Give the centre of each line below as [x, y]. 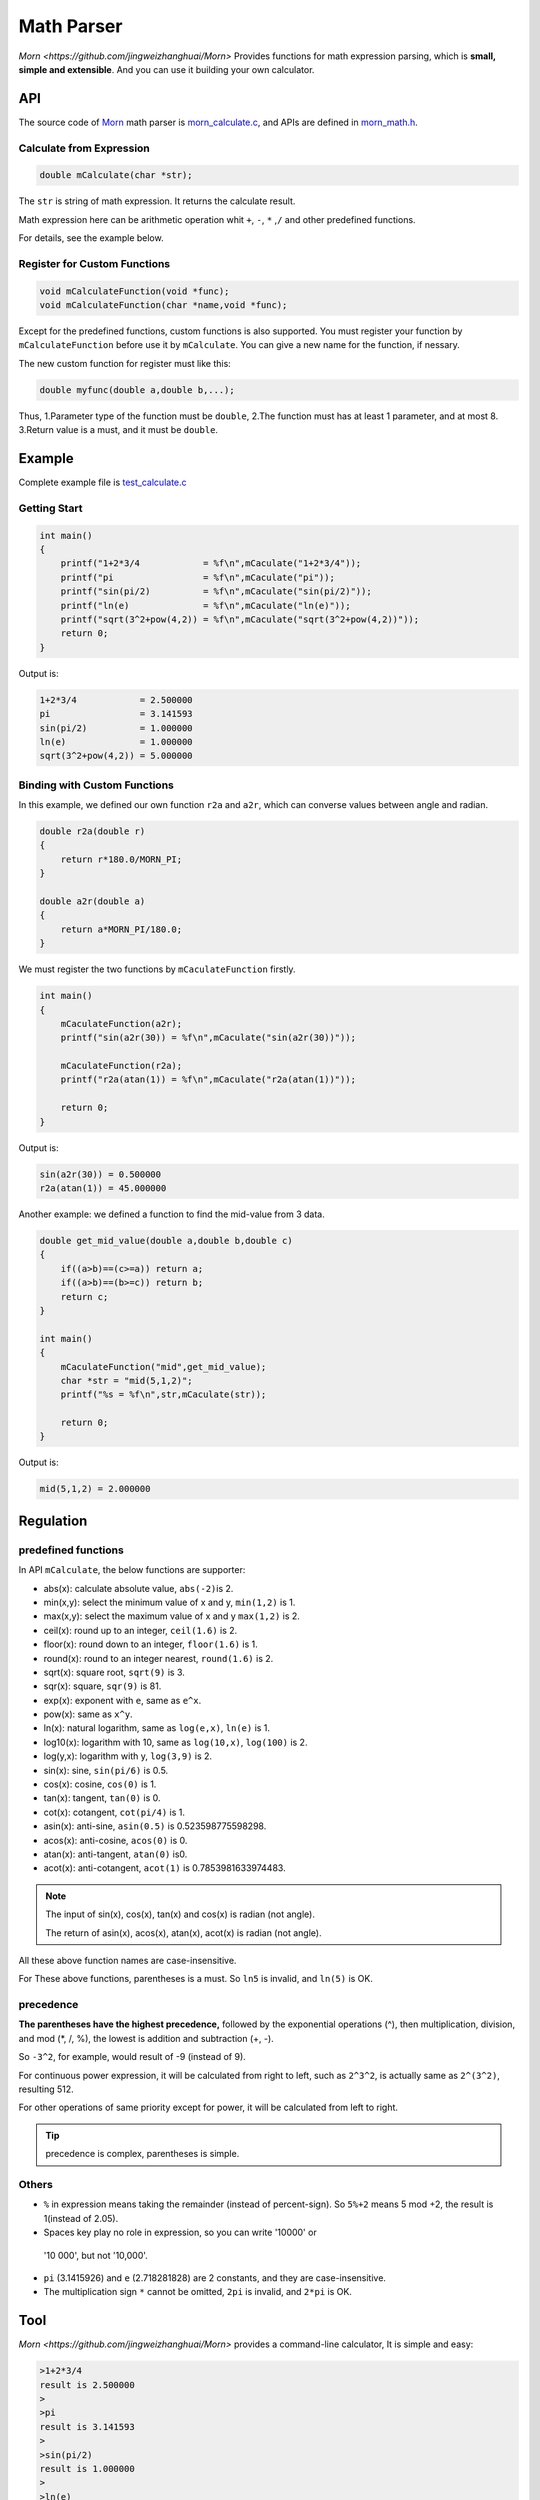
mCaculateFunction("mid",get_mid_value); [163, 1366]
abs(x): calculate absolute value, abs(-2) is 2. [138, 1588]
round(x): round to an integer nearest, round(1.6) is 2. [158, 1658]
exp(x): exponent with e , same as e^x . [122, 1700]
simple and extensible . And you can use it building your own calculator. [166, 69]
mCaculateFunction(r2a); [121, 1066]
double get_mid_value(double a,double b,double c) [166, 1240]
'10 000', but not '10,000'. [96, 2255]
